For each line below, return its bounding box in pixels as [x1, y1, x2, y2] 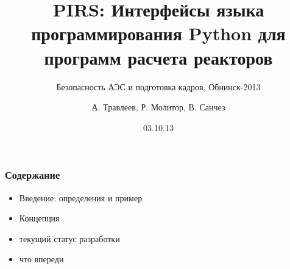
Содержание [5, 167, 60, 182]
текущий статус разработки [19, 232, 120, 245]
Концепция [19, 212, 60, 224]
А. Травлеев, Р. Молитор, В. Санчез [91, 101, 225, 113]
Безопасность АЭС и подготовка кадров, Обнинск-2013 [56, 80, 261, 93]
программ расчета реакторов [44, 45, 273, 70]
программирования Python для [31, 21, 286, 46]
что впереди [19, 253, 64, 265]
